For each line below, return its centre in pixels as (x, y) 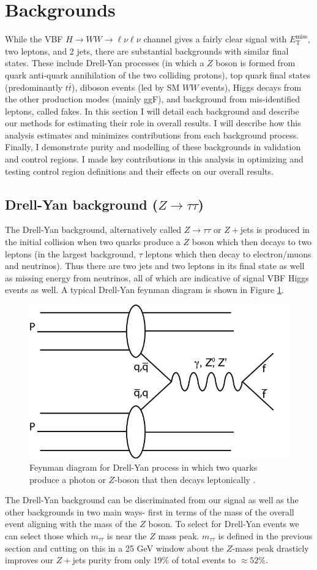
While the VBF (34, 39)
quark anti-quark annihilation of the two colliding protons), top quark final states (158, 74)
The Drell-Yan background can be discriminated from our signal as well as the (152, 500)
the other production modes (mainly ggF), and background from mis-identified (153, 99)
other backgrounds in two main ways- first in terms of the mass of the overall (150, 511)
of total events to (204, 560)
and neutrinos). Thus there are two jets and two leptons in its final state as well (155, 266)
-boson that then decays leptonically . (185, 479)
